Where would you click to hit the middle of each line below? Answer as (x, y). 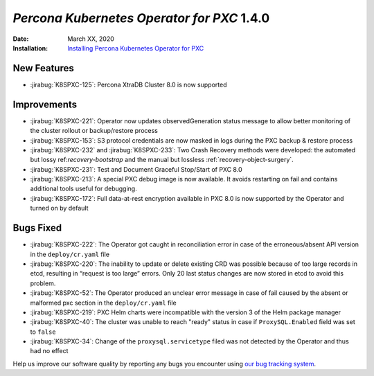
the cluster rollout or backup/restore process (94, 131)
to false (43, 332)
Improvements (45, 104)
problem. (43, 283)
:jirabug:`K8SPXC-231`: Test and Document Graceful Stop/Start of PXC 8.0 (136, 169)
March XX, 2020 (91, 39)
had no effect (49, 351)
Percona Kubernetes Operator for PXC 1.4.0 (141, 18)
